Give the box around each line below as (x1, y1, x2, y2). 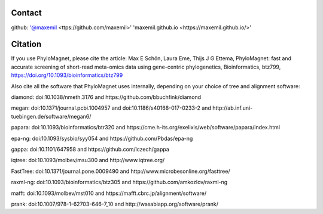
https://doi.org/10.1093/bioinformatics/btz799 (11, 72, 123, 79)
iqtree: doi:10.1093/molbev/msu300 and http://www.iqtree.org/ (11, 157, 165, 164)
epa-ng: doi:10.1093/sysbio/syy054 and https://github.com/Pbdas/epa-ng (11, 135, 193, 142)
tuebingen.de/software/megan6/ (11, 113, 92, 120)
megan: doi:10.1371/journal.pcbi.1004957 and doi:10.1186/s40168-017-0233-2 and (11, 104, 212, 111)
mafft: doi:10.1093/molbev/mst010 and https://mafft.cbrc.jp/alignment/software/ (11, 190, 207, 197)
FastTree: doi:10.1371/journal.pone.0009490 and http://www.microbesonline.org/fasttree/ (11, 168, 230, 175)
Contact (11, 8, 42, 18)
